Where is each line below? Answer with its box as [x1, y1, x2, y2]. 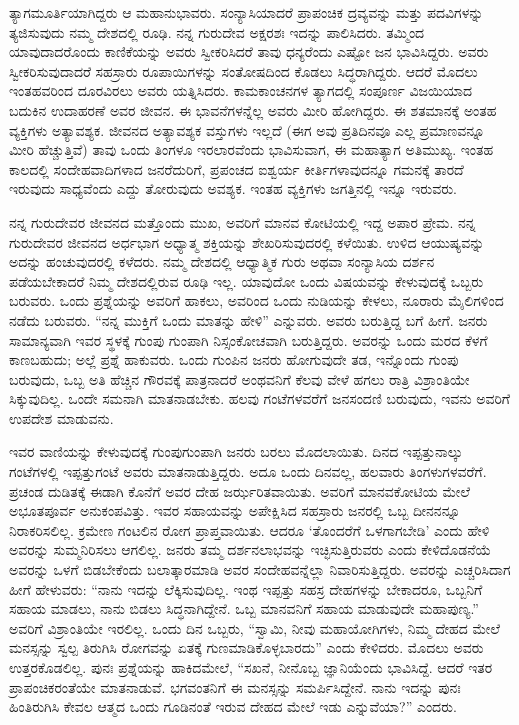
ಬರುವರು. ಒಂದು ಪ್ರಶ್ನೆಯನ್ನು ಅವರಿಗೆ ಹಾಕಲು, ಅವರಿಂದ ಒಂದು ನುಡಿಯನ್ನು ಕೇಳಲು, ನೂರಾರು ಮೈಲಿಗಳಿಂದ [9, 290, 504, 311]
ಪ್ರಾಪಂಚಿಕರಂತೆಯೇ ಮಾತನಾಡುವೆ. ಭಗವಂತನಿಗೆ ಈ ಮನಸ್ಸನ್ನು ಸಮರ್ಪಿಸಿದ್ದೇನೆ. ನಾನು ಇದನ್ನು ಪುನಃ [9, 676, 461, 697]
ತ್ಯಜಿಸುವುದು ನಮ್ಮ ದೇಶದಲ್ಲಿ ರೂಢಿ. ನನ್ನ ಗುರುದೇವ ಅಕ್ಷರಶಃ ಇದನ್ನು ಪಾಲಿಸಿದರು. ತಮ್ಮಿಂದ [9, 21, 425, 42]
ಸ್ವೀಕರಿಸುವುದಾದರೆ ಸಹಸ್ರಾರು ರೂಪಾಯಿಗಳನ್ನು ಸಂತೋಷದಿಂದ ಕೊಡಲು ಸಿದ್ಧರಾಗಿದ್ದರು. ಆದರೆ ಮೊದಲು [9, 60, 478, 81]
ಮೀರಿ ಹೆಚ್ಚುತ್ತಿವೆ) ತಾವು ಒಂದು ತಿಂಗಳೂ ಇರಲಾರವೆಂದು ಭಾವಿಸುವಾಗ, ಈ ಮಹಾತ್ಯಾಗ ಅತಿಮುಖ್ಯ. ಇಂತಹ [9, 139, 494, 160]
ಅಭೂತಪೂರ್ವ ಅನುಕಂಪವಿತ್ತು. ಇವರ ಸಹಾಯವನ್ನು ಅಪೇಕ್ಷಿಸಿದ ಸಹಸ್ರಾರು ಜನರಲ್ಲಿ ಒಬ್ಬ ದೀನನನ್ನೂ [9, 500, 461, 521]
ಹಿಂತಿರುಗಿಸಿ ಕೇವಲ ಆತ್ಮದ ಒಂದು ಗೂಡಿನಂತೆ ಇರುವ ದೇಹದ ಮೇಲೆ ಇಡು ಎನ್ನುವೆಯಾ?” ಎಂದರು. [9, 696, 457, 717]
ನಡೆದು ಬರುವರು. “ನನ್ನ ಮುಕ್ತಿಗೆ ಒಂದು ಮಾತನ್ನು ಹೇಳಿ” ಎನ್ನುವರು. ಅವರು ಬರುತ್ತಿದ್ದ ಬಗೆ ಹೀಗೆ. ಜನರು [9, 309, 488, 330]
